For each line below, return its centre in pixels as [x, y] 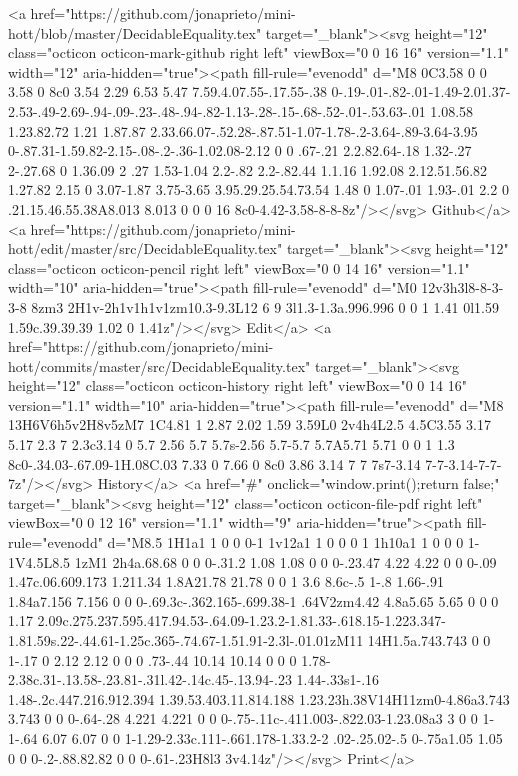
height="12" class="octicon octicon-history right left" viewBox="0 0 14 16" [237, 385]
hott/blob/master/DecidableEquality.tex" [135, 32]
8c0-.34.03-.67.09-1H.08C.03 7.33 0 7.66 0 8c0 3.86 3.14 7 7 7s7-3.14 [214, 463]
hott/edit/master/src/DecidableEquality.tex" [145, 248]
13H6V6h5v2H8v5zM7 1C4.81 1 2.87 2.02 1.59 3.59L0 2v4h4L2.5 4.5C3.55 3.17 [249, 424]
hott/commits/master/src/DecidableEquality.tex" [159, 365]
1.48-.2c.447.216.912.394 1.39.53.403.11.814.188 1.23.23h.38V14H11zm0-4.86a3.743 [259, 698]
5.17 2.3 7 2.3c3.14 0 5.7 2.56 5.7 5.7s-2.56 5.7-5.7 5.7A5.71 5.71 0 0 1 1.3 [231, 444]
